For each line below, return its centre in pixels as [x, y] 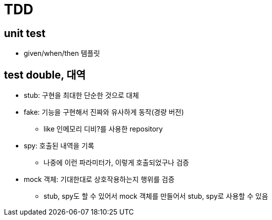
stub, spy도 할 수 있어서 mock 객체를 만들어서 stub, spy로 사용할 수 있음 [156, 196]
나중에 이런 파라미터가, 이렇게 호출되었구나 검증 [116, 163]
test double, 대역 [45, 75]
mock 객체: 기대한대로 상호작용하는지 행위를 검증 [99, 179]
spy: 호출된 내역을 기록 [59, 146]
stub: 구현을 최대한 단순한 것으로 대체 [81, 95]
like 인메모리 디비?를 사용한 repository [103, 129]
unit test [25, 33]
